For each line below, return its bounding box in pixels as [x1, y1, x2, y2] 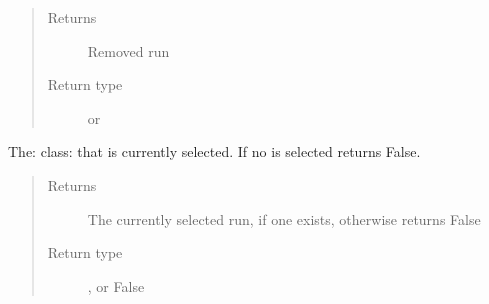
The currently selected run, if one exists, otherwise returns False [87, 208, 481, 229]
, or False [87, 275, 145, 296]
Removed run [87, 40, 170, 61]
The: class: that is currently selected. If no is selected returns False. [8, 141, 421, 162]
